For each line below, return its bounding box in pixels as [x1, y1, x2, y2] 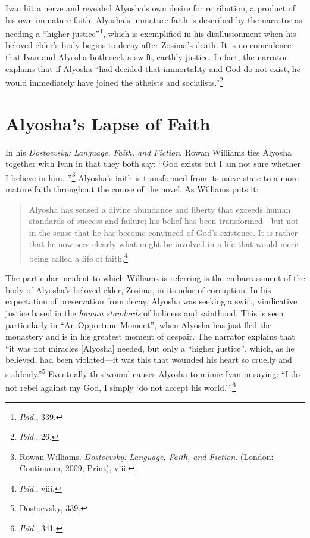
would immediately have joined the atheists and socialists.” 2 [5, 74, 223, 88]
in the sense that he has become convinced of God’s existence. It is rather [29, 226, 298, 238]
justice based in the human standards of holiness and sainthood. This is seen [5, 307, 284, 319]
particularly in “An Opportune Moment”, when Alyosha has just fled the [5, 318, 272, 331]
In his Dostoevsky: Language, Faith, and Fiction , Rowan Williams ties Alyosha [5, 145, 292, 158]
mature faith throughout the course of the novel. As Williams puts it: [5, 183, 259, 195]
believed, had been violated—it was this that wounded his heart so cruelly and [5, 353, 292, 366]
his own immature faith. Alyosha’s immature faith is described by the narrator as [5, 13, 302, 26]
